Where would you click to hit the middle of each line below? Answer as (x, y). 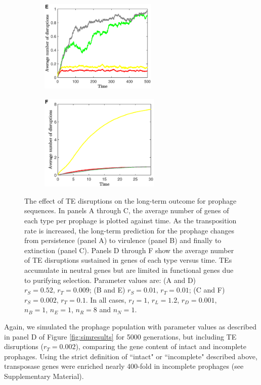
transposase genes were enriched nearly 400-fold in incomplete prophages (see (124, 366)
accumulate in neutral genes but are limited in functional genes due (129, 270)
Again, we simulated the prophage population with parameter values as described (130, 326)
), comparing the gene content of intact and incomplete (161, 346)
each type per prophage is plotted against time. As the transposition (130, 220)
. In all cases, (106, 299)
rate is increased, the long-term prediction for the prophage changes (129, 230)
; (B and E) (107, 290)
